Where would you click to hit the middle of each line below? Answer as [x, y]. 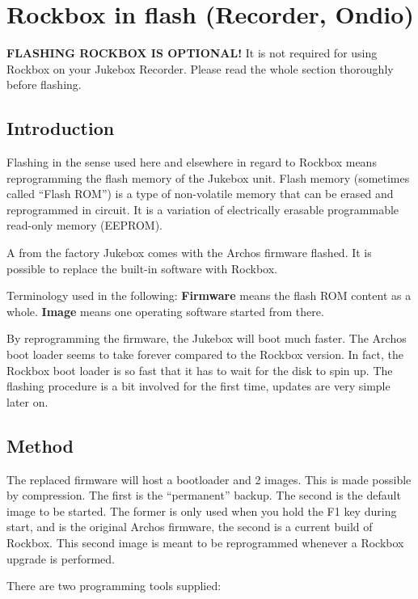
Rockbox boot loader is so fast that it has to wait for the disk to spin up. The [200, 370]
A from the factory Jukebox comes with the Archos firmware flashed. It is [189, 253]
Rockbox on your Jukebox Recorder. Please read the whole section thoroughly [200, 68]
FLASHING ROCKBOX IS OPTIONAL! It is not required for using [192, 53]
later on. [27, 401]
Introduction [61, 128]
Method [40, 445]
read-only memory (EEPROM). [84, 225]
